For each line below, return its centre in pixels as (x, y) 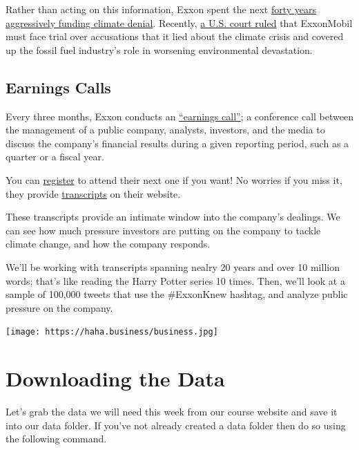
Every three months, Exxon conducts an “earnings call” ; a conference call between (179, 116)
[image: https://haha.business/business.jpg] (112, 332)
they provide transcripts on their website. (93, 193)
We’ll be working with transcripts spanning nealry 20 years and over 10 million (173, 266)
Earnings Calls (58, 87)
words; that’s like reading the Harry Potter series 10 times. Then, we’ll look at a (175, 280)
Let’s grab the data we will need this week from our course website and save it (172, 412)
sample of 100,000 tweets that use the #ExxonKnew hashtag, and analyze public (177, 294)
